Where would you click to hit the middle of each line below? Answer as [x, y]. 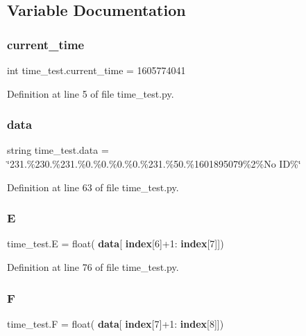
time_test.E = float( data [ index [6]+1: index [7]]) [116, 244]
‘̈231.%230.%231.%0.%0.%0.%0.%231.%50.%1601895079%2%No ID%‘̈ [154, 163]
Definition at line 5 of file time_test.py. [91, 93]
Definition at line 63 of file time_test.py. [93, 187]
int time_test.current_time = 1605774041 [96, 70]
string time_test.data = [58, 150]
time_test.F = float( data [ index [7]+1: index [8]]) [116, 323]
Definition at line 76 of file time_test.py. [93, 267]
